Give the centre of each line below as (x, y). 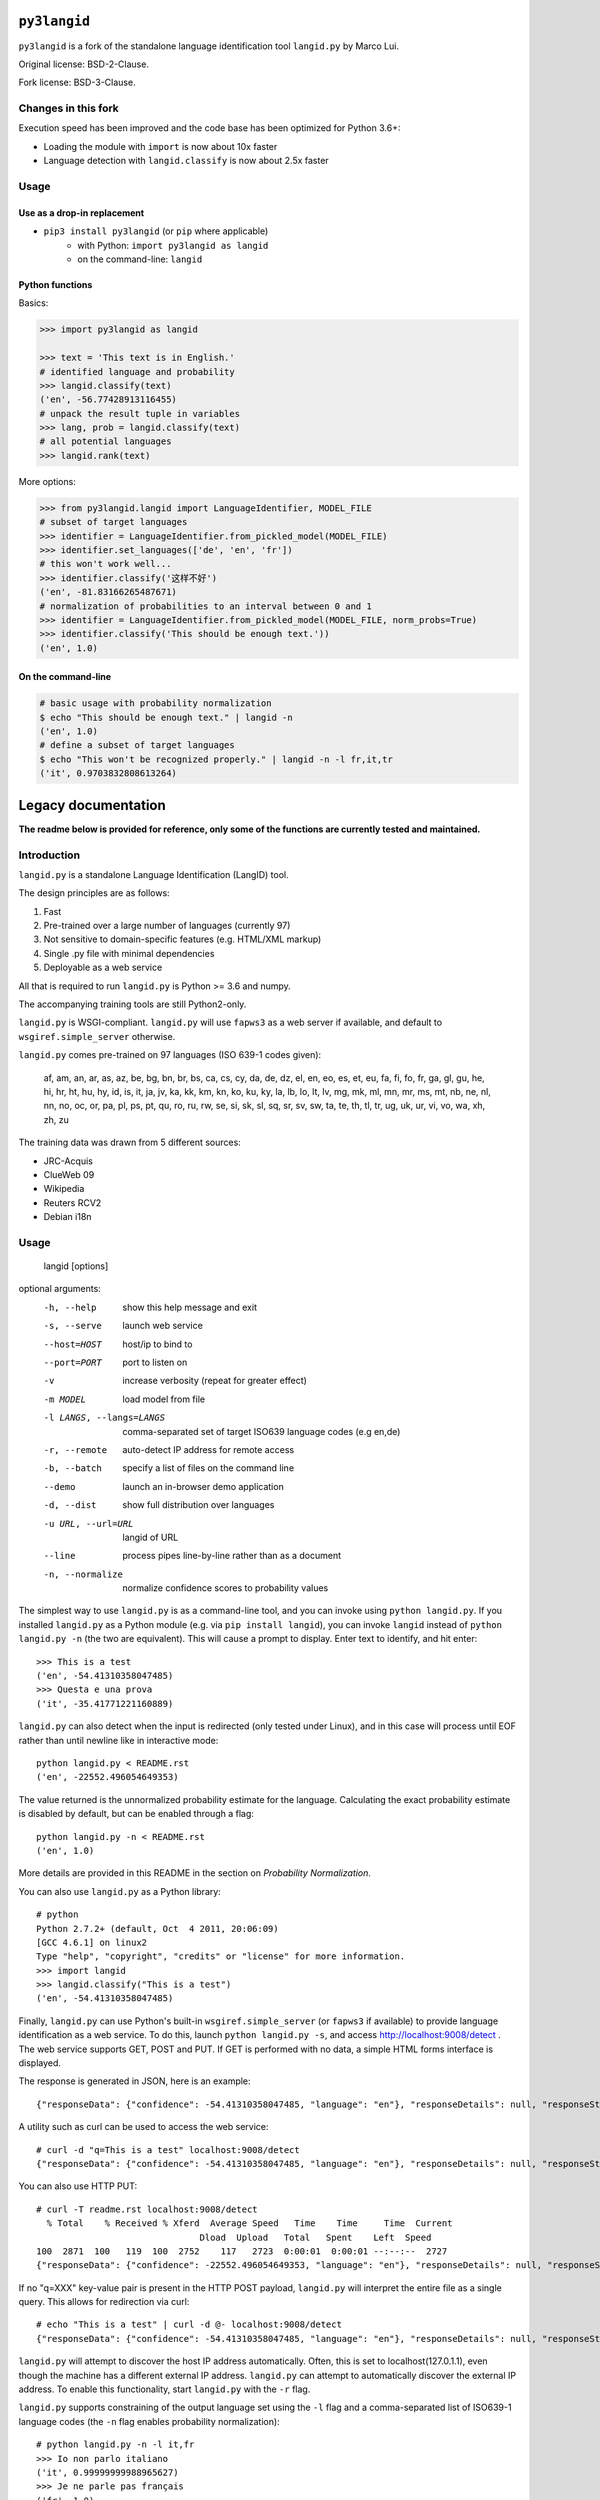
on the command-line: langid (140, 259)
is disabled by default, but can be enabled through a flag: (136, 1814)
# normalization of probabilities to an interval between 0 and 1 (205, 606)
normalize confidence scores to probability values (225, 1588)
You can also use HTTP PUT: (78, 2186)
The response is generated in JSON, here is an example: (134, 2081)
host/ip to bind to (157, 1344)
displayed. (40, 2063)
